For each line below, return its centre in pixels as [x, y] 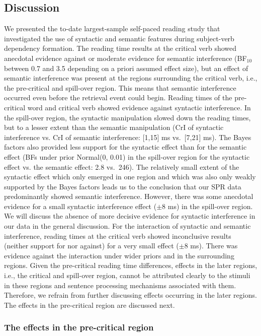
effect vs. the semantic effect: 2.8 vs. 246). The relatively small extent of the [122, 166]
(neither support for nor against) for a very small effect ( [92, 246]
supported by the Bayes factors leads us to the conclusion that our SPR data [123, 186]
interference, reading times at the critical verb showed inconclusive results [118, 236]
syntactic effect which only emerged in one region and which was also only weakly [130, 177]
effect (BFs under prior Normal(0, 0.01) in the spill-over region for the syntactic [127, 156]
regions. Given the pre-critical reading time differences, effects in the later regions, [131, 265]
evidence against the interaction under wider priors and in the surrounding [119, 255]
